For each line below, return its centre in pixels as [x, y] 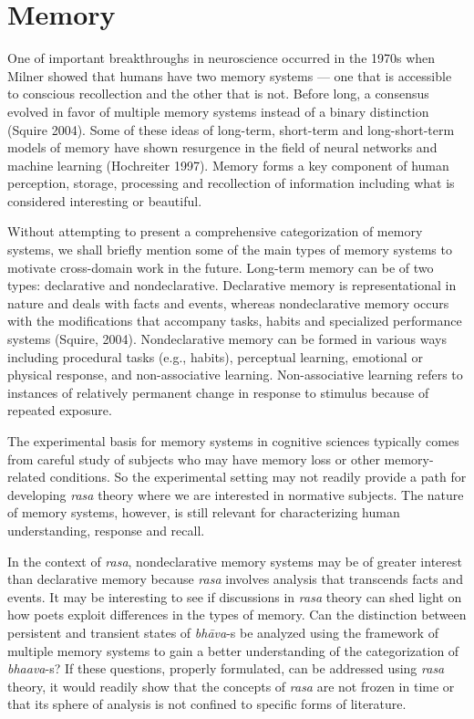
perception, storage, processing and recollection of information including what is [231, 183]
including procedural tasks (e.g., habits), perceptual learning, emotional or [215, 356]
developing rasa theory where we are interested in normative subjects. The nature [236, 494]
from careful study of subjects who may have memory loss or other [194, 458]
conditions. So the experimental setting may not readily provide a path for [258, 477]
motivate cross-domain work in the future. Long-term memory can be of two [221, 267]
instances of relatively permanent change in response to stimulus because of [218, 392]
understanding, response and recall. [106, 530]
